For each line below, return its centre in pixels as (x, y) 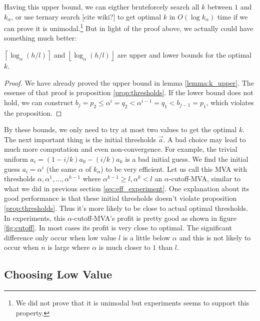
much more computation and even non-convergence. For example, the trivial (121, 149)
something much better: (40, 38)
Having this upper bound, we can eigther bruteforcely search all (102, 7)
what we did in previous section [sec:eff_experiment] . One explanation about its (127, 188)
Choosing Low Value (58, 274)
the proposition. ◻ (33, 112)
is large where (69, 247)
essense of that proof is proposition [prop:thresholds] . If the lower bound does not (129, 92)
